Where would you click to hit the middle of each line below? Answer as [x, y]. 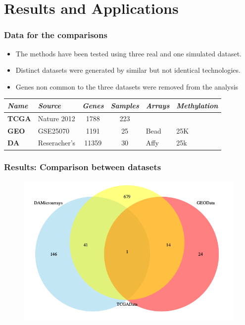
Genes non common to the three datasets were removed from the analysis [127, 86]
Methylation [197, 105]
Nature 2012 [56, 118]
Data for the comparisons [56, 35]
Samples [125, 105]
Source [49, 105]
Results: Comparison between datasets [83, 167]
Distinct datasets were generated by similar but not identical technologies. [128, 70]
